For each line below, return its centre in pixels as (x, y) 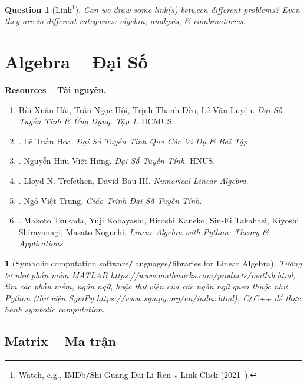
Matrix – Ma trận (60, 341)
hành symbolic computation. (55, 309)
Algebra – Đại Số (76, 62)
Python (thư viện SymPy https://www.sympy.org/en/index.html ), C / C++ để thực (153, 297)
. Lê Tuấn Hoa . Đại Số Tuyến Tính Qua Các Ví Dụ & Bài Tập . (134, 141)
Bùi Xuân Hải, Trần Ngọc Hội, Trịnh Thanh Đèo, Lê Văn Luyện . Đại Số (150, 109)
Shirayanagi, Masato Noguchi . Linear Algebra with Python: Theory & (143, 231)
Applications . (42, 243)
